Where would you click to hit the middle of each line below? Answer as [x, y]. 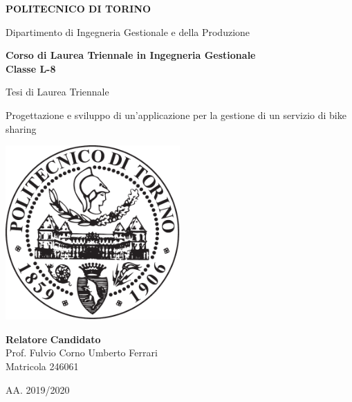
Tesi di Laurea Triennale [57, 92]
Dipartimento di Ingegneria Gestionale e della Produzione [128, 31]
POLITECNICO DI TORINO [78, 8]
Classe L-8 [31, 68]
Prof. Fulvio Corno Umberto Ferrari [82, 353]
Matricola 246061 [42, 366]
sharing [21, 128]
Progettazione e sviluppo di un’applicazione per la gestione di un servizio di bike [176, 115]
